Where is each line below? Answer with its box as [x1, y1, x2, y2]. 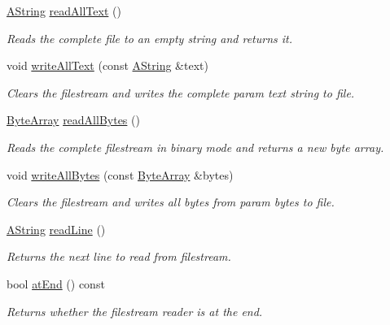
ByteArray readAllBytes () [7, 111, 140, 128]
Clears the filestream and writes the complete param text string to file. [7, 84, 355, 101]
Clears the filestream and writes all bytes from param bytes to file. [7, 193, 335, 210]
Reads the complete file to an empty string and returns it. [7, 29, 293, 46]
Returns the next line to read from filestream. [7, 248, 231, 265]
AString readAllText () [7, 2, 121, 19]
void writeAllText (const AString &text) [7, 57, 208, 74]
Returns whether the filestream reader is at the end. [7, 302, 263, 319]
